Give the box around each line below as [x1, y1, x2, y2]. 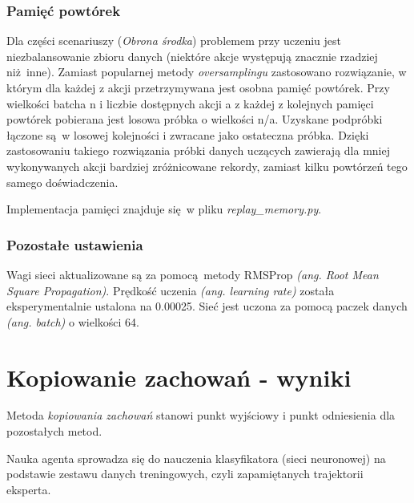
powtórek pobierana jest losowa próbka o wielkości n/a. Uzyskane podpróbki [6, 111, 383, 128]
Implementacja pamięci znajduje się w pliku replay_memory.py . [6, 201, 322, 217]
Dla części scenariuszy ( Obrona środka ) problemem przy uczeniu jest [6, 32, 342, 49]
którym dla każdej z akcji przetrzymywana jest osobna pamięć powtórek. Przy [6, 79, 390, 95]
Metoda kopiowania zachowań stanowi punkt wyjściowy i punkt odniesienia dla [6, 407, 396, 424]
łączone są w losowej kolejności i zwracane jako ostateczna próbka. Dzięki [6, 126, 369, 143]
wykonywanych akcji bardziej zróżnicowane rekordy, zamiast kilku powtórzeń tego [6, 157, 408, 174]
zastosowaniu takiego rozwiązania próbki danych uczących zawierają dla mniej [6, 142, 390, 159]
